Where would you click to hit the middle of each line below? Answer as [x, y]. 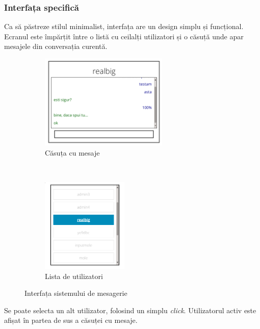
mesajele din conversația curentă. [56, 46]
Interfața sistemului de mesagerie [76, 293]
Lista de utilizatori [74, 276]
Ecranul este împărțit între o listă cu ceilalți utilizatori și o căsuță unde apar [124, 36]
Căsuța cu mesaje [72, 152]
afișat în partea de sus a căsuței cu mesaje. [71, 320]
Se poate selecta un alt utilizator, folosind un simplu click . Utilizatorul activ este [130, 310]
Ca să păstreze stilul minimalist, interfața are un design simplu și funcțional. [124, 26]
